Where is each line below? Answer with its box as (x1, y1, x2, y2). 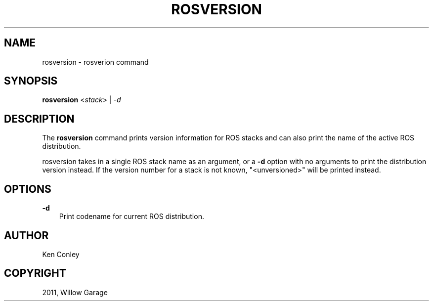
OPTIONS (4, 182, 51, 195)
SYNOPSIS (4, 75, 58, 87)
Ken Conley (42, 250, 80, 259)
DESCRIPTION (4, 112, 75, 125)
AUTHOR (4, 229, 49, 242)
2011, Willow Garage (42, 288, 108, 297)
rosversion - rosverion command (42, 57, 149, 66)
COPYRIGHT (4, 267, 66, 280)
